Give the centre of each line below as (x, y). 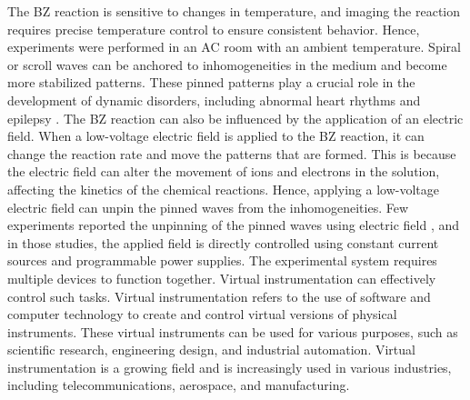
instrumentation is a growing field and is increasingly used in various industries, (230, 367)
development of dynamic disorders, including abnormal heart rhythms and (214, 100)
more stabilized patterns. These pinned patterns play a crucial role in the (211, 82)
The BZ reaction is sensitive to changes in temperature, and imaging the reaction (234, 11)
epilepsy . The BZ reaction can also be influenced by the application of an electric (235, 118)
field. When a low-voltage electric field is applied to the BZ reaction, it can (216, 136)
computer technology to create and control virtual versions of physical (202, 314)
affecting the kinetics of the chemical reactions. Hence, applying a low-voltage (223, 189)
